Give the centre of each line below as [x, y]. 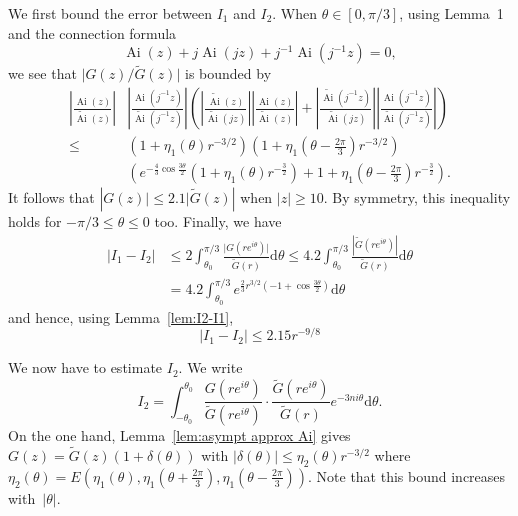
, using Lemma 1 [451, 13]
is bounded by [228, 73]
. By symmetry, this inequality [417, 197]
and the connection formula [92, 32]
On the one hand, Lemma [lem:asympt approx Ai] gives [179, 435]
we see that [42, 73]
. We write [210, 367]
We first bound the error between [110, 13]
